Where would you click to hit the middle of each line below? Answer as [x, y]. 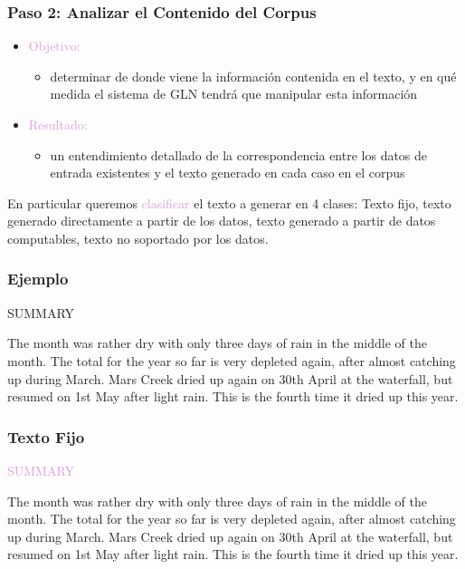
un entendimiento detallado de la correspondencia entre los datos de [239, 154]
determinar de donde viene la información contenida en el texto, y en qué [253, 76]
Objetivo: [54, 46]
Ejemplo [38, 279]
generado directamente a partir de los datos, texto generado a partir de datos [222, 221]
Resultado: [58, 124]
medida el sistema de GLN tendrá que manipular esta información [234, 94]
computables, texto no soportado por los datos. [138, 238]
